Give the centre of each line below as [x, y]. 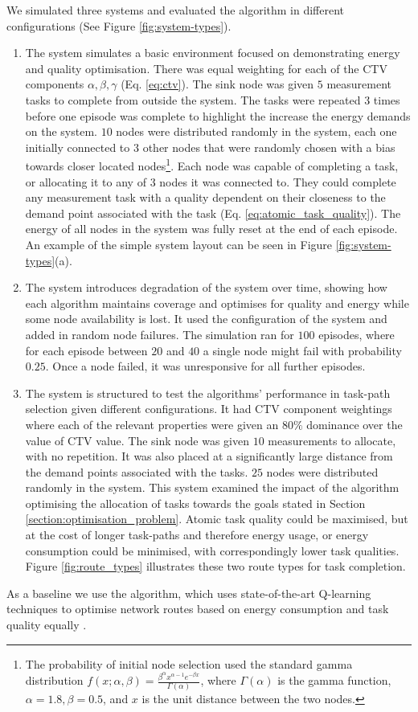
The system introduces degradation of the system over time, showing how [206, 287]
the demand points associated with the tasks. [137, 471]
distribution [54, 680]
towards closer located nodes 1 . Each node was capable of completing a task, [212, 164]
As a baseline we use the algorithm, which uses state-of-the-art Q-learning [189, 593]
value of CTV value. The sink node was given [137, 440]
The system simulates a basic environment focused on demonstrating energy [213, 53]
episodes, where [357, 334]
